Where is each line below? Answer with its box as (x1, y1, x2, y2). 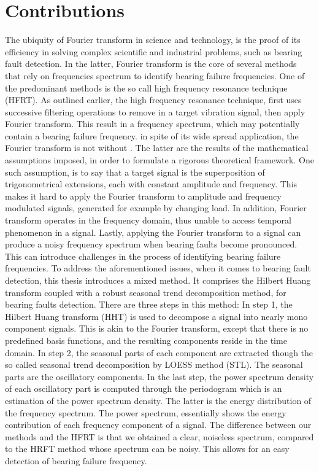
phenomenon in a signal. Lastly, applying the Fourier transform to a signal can (5, 225, 301, 238)
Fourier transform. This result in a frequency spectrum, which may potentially (5, 117, 300, 130)
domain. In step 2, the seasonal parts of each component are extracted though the (5, 346, 313, 359)
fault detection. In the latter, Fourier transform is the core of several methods (5, 57, 297, 70)
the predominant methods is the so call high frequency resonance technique (5, 81, 288, 94)
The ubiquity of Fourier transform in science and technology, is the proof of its (5, 33, 301, 46)
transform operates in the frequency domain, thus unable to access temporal (5, 214, 291, 227)
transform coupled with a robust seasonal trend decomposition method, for (5, 286, 286, 298)
